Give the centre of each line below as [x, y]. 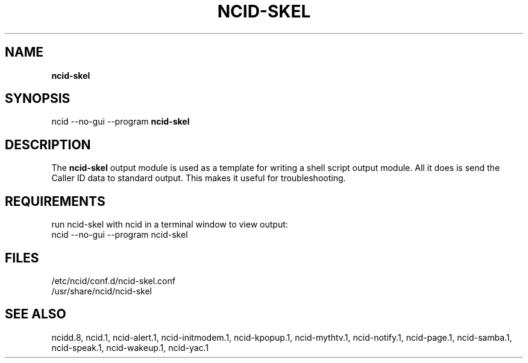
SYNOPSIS [38, 99]
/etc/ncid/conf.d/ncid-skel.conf [113, 281]
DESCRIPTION [48, 144]
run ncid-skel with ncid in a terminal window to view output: [170, 225]
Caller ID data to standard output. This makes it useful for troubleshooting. [199, 178]
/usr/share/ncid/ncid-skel [102, 291]
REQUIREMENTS [55, 201]
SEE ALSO [36, 314]
